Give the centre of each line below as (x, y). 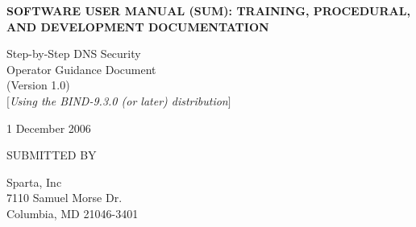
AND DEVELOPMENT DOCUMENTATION (138, 26)
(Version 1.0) (38, 85)
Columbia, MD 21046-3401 (73, 213)
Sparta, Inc (34, 182)
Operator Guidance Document (81, 69)
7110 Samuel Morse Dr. (64, 198)
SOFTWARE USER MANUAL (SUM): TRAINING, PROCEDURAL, (208, 10)
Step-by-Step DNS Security (74, 54)
